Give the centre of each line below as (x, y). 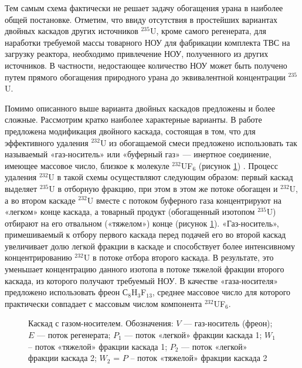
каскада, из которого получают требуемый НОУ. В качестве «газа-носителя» (142, 280)
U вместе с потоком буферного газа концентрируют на (184, 200)
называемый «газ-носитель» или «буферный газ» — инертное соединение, (138, 154)
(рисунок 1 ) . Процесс (238, 165)
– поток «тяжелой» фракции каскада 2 (199, 358)
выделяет (21, 188)
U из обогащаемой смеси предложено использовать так (198, 142)
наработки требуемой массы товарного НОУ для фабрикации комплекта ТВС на (147, 42)
